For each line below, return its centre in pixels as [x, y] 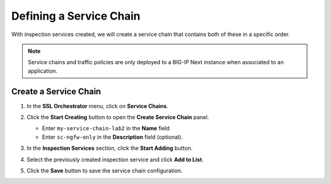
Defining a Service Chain [76, 16]
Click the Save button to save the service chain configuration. [105, 171]
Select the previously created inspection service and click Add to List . [115, 160]
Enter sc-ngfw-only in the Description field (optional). [112, 137]
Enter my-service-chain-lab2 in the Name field [106, 128]
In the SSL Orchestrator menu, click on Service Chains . [97, 106]
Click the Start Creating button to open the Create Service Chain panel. [118, 117]
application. [43, 71]
